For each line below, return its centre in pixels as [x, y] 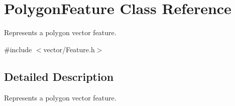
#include [18, 49]
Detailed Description [59, 76]
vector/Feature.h [69, 49]
